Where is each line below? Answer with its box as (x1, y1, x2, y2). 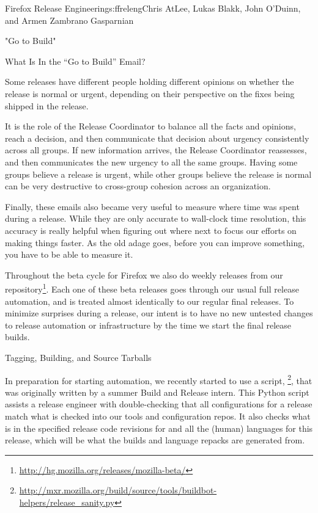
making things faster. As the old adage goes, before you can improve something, (5, 236, 305, 249)
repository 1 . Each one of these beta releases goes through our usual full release (5, 281, 299, 295)
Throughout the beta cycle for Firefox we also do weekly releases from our (5, 268, 283, 281)
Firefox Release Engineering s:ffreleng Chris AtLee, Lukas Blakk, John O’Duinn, (5, 2, 301, 14)
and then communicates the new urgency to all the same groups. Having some (5, 155, 298, 168)
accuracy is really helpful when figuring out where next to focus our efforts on (5, 224, 297, 236)
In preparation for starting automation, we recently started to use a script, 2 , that (5, 372, 312, 387)
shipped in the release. (5, 99, 89, 112)
